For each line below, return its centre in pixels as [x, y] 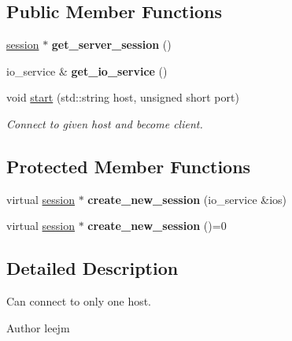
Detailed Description [92, 268]
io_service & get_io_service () [87, 70]
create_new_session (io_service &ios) [187, 199]
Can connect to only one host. [79, 301]
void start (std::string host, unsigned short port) [123, 97]
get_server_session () [111, 44]
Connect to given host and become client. [105, 123]
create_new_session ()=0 [157, 226]
